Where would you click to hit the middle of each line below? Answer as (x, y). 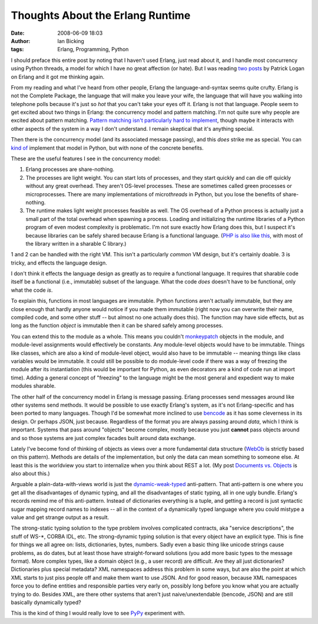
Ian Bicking (71, 41)
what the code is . (32, 290)
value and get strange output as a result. (60, 517)
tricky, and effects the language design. (59, 263)
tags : (17, 49)
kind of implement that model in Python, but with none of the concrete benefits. (107, 148)
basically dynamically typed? (46, 602)
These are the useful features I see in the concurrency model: (86, 159)
